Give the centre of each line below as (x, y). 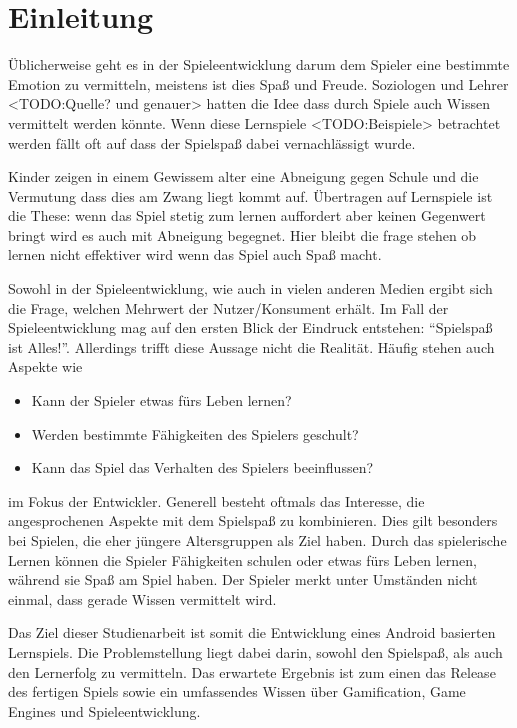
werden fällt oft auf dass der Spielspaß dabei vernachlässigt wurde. (212, 142)
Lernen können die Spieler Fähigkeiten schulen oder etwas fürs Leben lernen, (242, 559)
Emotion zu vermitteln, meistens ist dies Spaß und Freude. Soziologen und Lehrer (258, 83)
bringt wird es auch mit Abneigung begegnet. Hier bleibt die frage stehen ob (242, 234)
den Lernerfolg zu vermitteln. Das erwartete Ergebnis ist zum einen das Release (252, 671)
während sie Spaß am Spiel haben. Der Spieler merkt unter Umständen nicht (243, 579)
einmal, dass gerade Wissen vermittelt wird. (142, 598)
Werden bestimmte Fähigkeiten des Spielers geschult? (195, 433)
